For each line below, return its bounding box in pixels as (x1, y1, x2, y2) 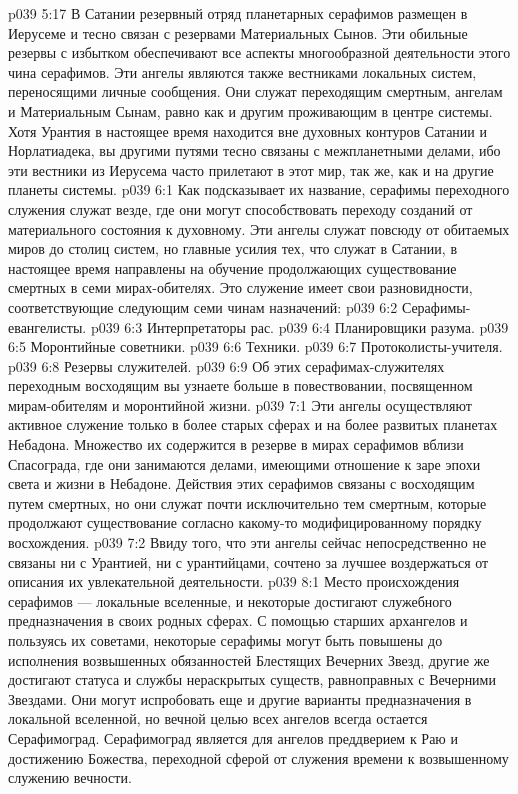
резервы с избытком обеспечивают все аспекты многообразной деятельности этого (8, 42, 511, 63)
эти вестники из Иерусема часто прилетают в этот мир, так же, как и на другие (8, 159, 494, 180)
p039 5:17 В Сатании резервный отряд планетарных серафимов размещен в (8, 3, 468, 23)
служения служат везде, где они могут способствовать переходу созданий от (8, 198, 473, 219)
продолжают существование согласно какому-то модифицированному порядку (8, 512, 482, 533)
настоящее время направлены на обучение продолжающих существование (8, 257, 457, 278)
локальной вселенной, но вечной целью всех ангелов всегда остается (8, 708, 428, 729)
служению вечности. (8, 767, 132, 788)
